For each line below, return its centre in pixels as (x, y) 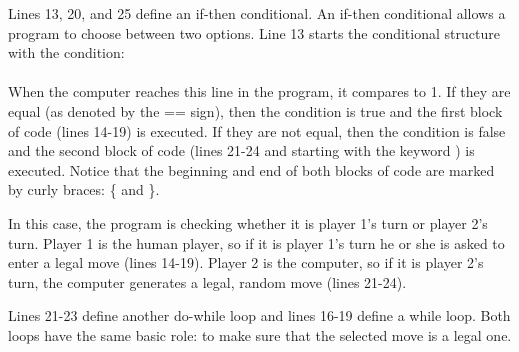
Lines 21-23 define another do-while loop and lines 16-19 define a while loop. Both (259, 315)
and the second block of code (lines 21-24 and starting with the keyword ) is (241, 150)
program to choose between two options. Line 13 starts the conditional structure (254, 32)
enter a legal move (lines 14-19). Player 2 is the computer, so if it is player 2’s (246, 262)
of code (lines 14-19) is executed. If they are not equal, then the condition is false (257, 130)
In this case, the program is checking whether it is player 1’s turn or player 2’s (248, 222)
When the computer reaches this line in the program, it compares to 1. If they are (259, 91)
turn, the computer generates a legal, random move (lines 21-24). (207, 281)
